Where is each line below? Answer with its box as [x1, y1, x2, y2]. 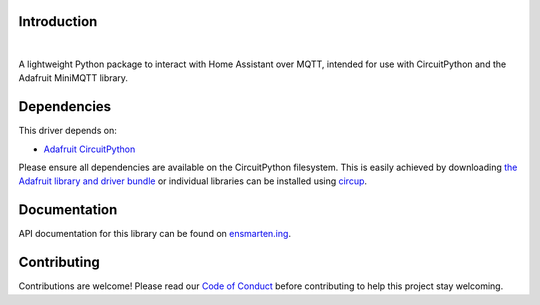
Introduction [18, 13, 98, 30]
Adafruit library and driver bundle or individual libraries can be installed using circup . [18, 175, 368, 187]
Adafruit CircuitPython [43, 143, 136, 155]
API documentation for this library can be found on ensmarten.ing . [18, 228, 292, 240]
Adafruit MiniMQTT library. [18, 72, 129, 84]
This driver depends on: [18, 125, 117, 137]
